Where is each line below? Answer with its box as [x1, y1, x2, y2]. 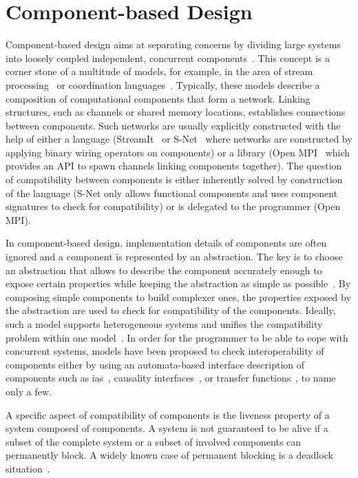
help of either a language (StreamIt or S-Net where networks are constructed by [6, 132, 352, 146]
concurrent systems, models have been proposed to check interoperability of [6, 344, 324, 358]
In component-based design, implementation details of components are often [6, 236, 327, 250]
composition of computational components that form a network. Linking [6, 91, 310, 105]
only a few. [6, 384, 52, 398]
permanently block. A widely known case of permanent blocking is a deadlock [6, 448, 333, 462]
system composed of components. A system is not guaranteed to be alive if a [6, 421, 328, 435]
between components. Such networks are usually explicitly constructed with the [6, 118, 341, 132]
